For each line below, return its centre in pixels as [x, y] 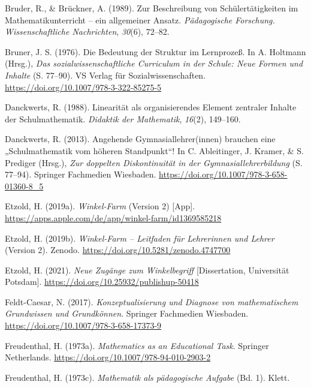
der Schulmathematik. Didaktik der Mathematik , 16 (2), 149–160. [123, 118]
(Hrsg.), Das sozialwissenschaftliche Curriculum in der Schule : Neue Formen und [154, 63]
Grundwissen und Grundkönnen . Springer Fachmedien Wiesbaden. [127, 313]
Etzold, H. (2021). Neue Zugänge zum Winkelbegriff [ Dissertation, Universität [147, 270]
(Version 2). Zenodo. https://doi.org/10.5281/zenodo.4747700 [118, 250]
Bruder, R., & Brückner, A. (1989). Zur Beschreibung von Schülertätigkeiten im [152, 8]
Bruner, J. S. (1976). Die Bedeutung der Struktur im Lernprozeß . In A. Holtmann [155, 51]
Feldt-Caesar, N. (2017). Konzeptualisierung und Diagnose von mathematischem [152, 301]
